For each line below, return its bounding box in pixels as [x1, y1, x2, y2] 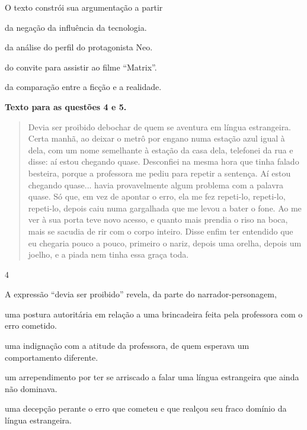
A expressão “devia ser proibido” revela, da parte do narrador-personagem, [5, 288, 277, 300]
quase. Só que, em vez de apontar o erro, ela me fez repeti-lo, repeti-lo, [28, 190, 286, 203]
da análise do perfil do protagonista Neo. [5, 41, 153, 53]
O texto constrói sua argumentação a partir [5, 1, 163, 13]
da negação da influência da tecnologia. [5, 21, 147, 33]
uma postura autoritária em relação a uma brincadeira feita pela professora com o [5, 307, 303, 320]
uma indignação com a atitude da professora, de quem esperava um [5, 339, 250, 352]
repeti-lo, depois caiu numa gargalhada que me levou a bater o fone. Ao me [28, 201, 302, 214]
